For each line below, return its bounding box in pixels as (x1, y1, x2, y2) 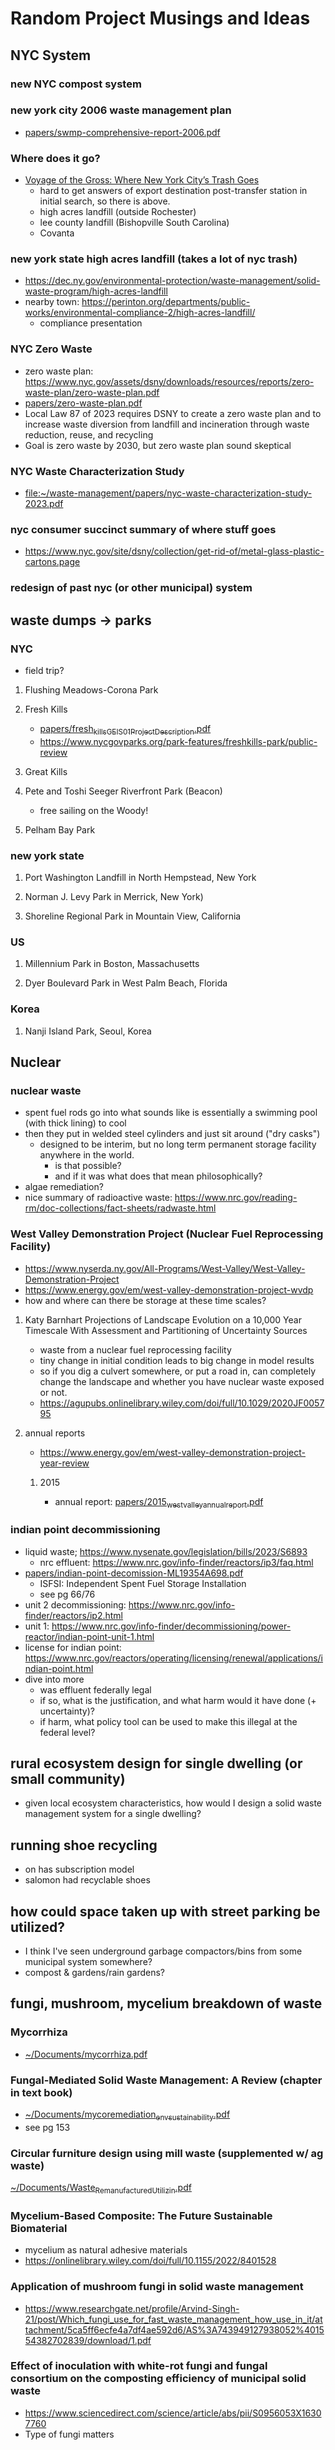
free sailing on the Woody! (39, 804, 149, 816)
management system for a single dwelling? (24, 1808, 202, 1820)
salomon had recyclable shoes (24, 1874, 151, 1886)
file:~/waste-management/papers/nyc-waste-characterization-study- (24, 487, 313, 499)
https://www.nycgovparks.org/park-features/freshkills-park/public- (39, 735, 318, 747)
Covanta (39, 227, 75, 239)
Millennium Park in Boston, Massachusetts (24, 958, 200, 970)
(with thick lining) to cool (24, 1117, 127, 1129)
